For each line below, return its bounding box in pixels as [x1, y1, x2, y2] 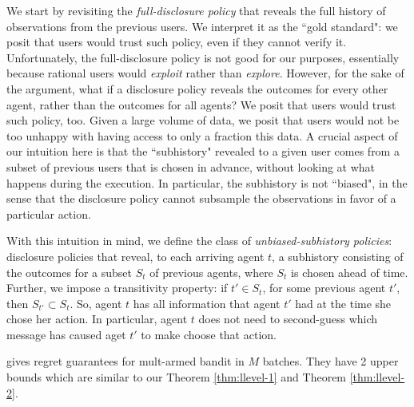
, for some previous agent [262, 279, 386, 296]
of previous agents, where [149, 263, 273, 280]
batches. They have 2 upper [262, 353, 399, 369]
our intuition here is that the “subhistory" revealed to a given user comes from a [6, 143, 400, 160]
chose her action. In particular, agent [6, 310, 188, 327]
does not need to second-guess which [198, 310, 378, 327]
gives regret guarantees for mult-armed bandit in [6, 353, 245, 369]
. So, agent [70, 294, 122, 311]
